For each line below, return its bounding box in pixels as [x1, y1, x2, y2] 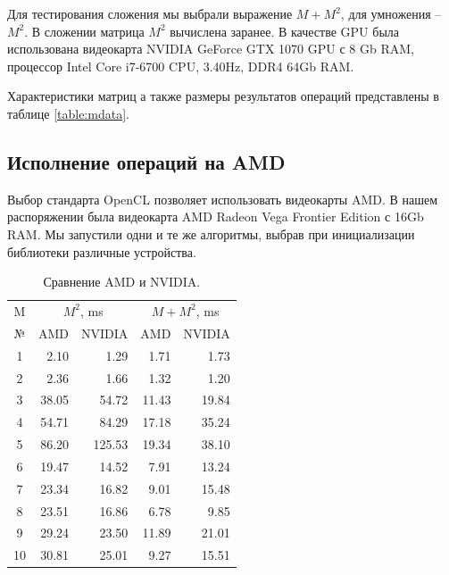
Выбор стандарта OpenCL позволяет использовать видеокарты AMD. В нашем [7, 189, 438, 208]
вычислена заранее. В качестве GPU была [170, 21, 400, 40]
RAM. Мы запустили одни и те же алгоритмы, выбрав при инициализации [7, 224, 415, 243]
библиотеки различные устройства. [7, 242, 196, 261]
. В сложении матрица [24, 21, 145, 40]
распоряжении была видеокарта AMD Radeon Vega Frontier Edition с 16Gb [7, 207, 424, 226]
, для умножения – [340, 4, 442, 22]
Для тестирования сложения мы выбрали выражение [7, 4, 293, 22]
